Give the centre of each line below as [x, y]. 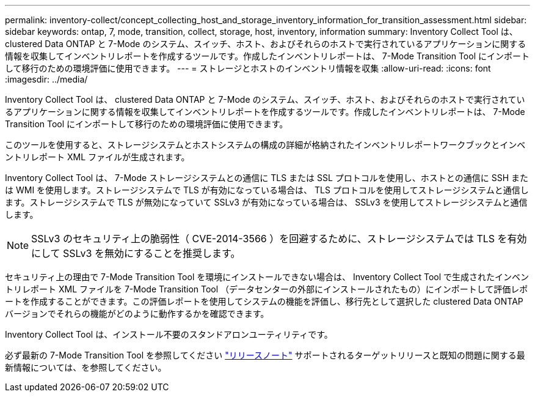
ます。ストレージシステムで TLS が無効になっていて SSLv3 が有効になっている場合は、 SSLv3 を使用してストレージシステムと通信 [266, 202]
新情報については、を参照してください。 [86, 367]
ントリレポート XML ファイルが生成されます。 [97, 157]
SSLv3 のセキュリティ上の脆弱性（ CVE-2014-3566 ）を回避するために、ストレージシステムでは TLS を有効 [279, 239]
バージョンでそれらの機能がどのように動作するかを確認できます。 [137, 314]
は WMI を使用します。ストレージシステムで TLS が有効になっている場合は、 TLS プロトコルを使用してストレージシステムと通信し [267, 190]
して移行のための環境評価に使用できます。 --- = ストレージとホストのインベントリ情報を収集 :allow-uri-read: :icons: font [248, 68]
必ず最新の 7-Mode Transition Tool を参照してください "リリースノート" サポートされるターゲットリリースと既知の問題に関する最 [265, 355]
